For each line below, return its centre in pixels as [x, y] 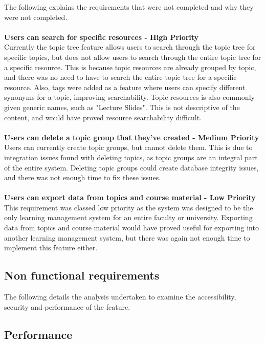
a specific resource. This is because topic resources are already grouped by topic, [130, 67]
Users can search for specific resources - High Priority [102, 37]
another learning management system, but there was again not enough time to [127, 237]
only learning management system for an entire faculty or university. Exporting [128, 217]
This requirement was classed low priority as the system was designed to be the [129, 207]
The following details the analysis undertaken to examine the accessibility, [120, 297]
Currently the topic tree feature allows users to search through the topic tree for [130, 47]
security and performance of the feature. [67, 306]
